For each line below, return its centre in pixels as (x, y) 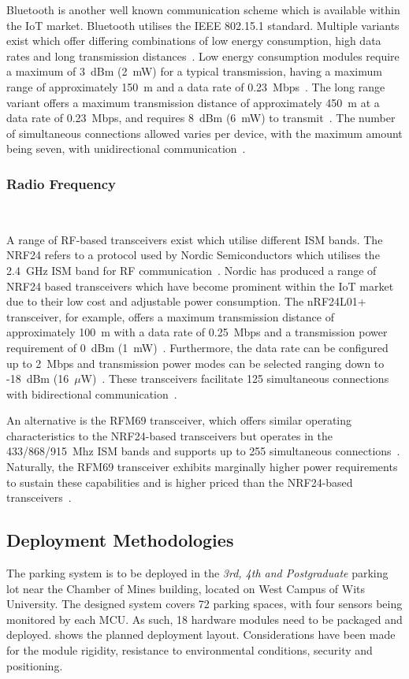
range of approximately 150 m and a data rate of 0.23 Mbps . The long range (196, 86)
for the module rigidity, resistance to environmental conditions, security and (190, 650)
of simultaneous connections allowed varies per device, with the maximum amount (204, 133)
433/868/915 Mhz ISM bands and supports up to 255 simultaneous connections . (203, 451)
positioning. (35, 665)
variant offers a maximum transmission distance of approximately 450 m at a (193, 102)
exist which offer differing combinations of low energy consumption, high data (194, 41)
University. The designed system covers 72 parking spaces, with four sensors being (204, 604)
